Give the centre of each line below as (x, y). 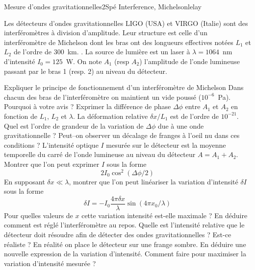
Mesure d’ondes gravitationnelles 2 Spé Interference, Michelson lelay (103, 6)
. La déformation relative (110, 116)
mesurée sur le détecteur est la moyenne (166, 145)
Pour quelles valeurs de (38, 215)
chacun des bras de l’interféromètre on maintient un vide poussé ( (103, 97)
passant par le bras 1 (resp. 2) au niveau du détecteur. (86, 71)
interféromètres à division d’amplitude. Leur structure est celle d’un (106, 33)
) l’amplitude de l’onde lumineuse (190, 61)
